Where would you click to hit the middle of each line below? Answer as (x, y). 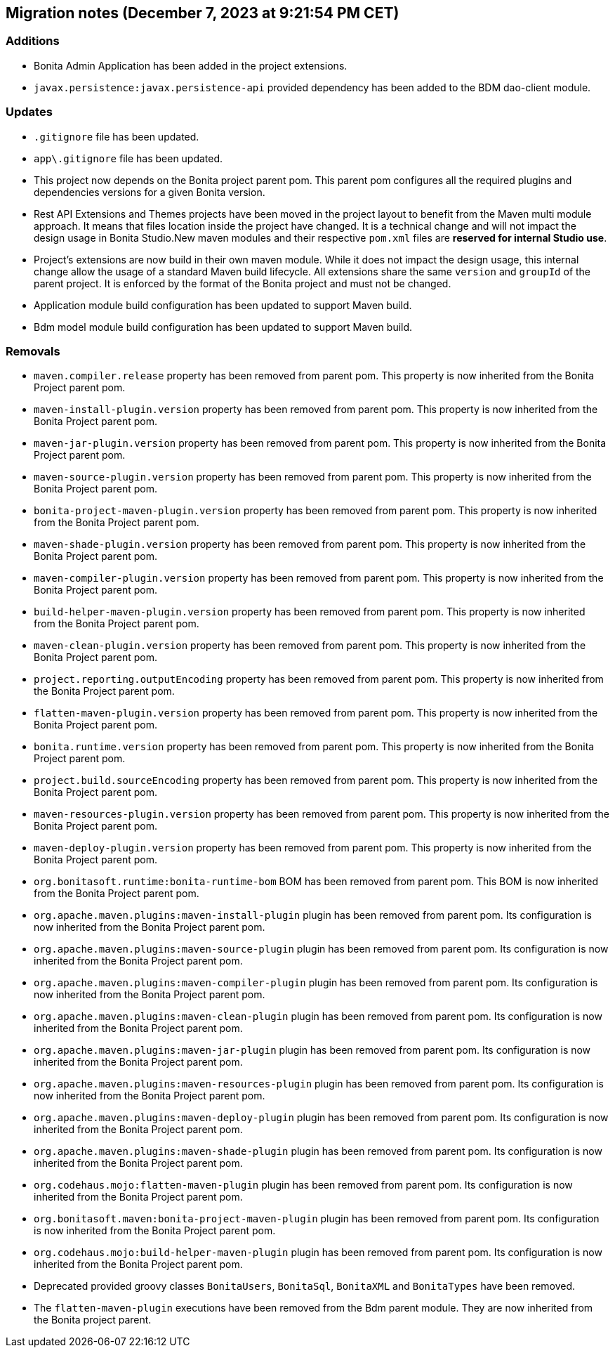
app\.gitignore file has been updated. (128, 158)
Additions (33, 41)
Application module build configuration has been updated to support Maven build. (223, 305)
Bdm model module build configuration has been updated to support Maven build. (223, 327)
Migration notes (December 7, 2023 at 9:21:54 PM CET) (203, 13)
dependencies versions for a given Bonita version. (150, 192)
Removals (33, 351)
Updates (29, 112)
